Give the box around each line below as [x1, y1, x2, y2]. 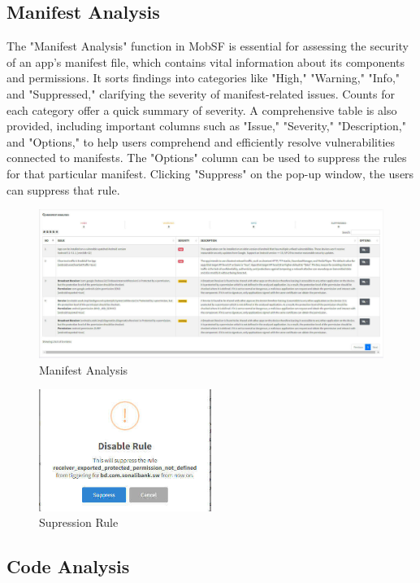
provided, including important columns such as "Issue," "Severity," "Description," [6, 117, 406, 134]
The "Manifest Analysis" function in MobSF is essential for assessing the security [6, 37, 409, 55]
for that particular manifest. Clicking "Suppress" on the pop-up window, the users [6, 164, 414, 182]
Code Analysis [6, 554, 130, 579]
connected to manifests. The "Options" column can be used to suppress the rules [6, 149, 407, 166]
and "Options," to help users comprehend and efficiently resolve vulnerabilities [6, 133, 396, 150]
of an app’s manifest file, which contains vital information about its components [6, 53, 405, 70]
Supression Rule [39, 514, 119, 531]
